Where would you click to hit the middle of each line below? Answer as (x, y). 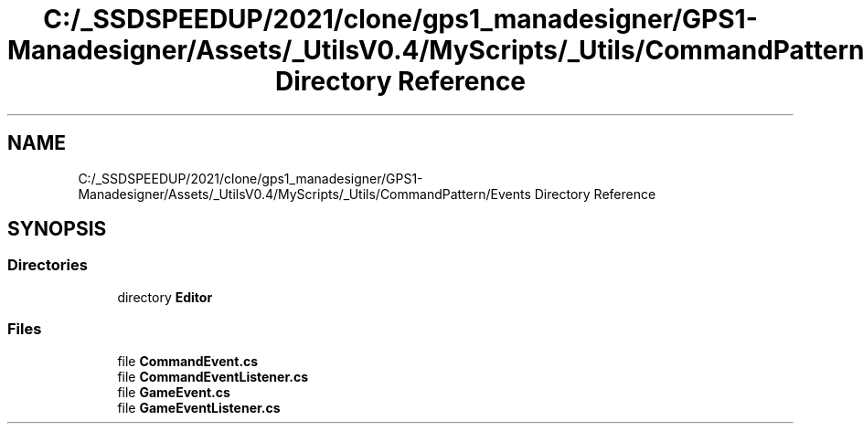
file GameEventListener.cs (199, 407)
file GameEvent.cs (174, 392)
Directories (48, 265)
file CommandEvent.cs (188, 361)
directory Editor (165, 297)
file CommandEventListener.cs (213, 376)
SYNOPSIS (57, 229)
